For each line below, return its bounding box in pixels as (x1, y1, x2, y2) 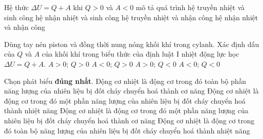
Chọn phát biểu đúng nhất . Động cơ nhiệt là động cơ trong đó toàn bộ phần (4, 75, 246, 86)
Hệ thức (4, 2, 29, 12)
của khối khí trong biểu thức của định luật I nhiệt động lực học (41, 49, 239, 59)
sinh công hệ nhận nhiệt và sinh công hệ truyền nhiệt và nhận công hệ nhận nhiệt (4, 12, 258, 22)
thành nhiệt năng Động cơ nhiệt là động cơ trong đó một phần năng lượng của (4, 105, 248, 116)
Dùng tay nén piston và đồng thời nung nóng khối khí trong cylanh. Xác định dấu (4, 38, 259, 49)
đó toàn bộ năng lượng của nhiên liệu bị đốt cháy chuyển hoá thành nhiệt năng (4, 125, 250, 135)
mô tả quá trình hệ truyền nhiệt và (136, 2, 245, 12)
